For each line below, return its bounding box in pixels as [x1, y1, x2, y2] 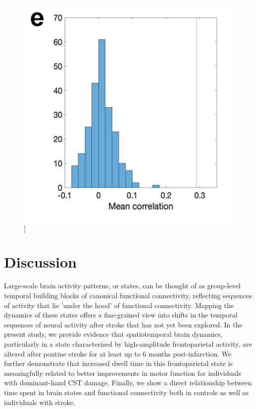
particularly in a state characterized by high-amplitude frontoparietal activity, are [4, 338, 252, 349]
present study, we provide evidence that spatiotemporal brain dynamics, [4, 329, 223, 339]
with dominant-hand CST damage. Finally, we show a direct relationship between [4, 377, 252, 388]
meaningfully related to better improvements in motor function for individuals [4, 367, 241, 378]
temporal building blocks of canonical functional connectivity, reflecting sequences [4, 290, 252, 300]
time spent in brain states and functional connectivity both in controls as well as [4, 387, 249, 397]
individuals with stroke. [4, 397, 75, 407]
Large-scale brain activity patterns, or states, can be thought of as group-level [4, 280, 241, 291]
